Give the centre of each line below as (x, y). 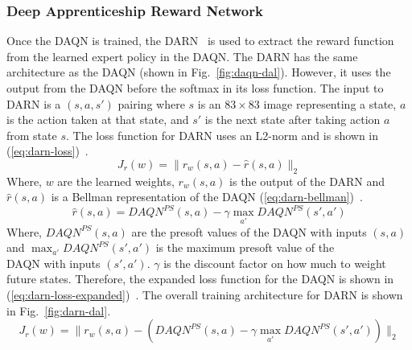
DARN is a (34, 103)
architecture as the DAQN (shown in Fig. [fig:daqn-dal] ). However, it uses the (199, 72)
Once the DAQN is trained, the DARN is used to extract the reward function (200, 41)
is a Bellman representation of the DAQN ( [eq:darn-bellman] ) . (207, 197)
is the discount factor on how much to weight (275, 263)
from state (32, 135)
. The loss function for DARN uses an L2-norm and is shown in (222, 135)
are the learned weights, (116, 181)
